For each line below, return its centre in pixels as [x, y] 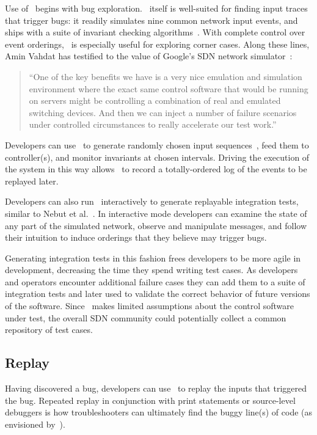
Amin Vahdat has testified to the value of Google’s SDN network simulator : [149, 56]
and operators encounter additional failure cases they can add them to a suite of [155, 281]
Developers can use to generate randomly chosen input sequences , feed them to [157, 144]
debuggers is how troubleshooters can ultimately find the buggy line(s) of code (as [159, 412]
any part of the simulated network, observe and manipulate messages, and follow [156, 225]
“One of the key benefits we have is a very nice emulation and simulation [166, 76]
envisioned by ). [35, 424]
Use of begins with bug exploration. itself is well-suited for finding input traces [156, 8]
